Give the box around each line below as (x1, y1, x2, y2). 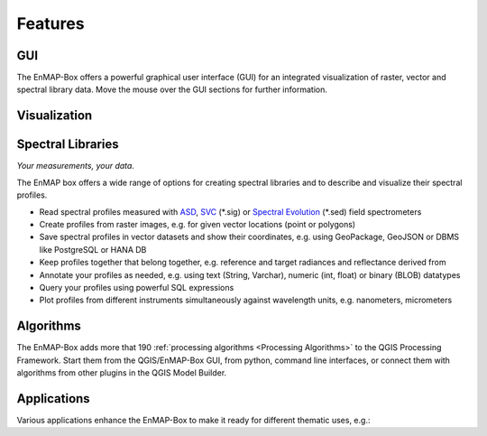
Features (16, 14, 85, 33)
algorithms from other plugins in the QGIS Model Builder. (16, 366, 227, 378)
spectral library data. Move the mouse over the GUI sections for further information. (16, 84, 328, 95)
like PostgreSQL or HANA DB (39, 244, 147, 255)
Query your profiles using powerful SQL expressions (39, 282, 234, 292)
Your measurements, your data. (16, 161, 135, 172)
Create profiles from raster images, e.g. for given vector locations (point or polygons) (39, 218, 356, 229)
